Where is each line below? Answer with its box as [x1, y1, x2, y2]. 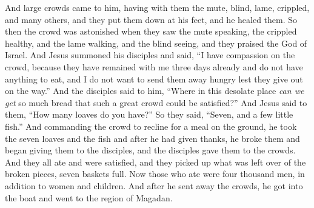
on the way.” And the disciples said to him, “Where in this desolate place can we [5, 84, 304, 97]
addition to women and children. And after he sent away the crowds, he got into [5, 179, 303, 192]
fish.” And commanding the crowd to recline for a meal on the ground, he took [5, 119, 297, 132]
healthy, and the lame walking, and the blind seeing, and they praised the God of [5, 36, 307, 49]
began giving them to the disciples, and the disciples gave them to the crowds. [5, 144, 296, 156]
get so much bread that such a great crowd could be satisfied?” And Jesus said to [5, 96, 307, 109]
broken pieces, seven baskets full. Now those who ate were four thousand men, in [5, 167, 305, 180]
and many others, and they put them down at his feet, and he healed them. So [5, 13, 298, 25]
